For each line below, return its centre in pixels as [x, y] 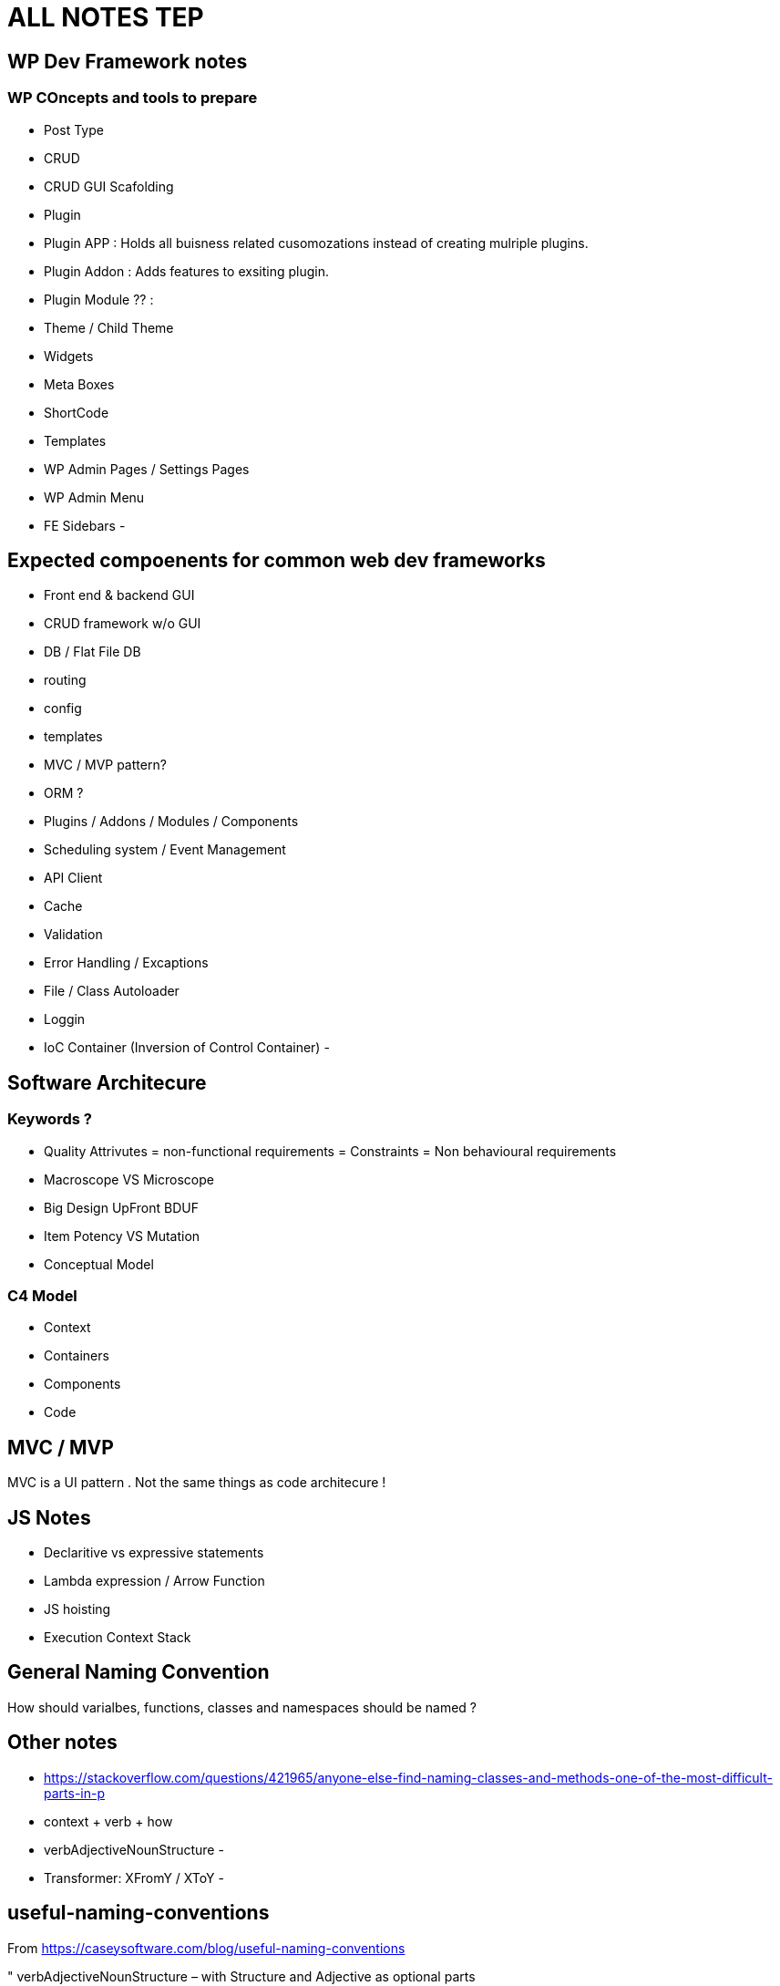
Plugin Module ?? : [99, 299]
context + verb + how [108, 1821]
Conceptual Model [99, 1264]
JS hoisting [77, 1609]
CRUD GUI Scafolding [109, 186]
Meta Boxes [79, 384]
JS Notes [49, 1517]
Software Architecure [107, 1082]
